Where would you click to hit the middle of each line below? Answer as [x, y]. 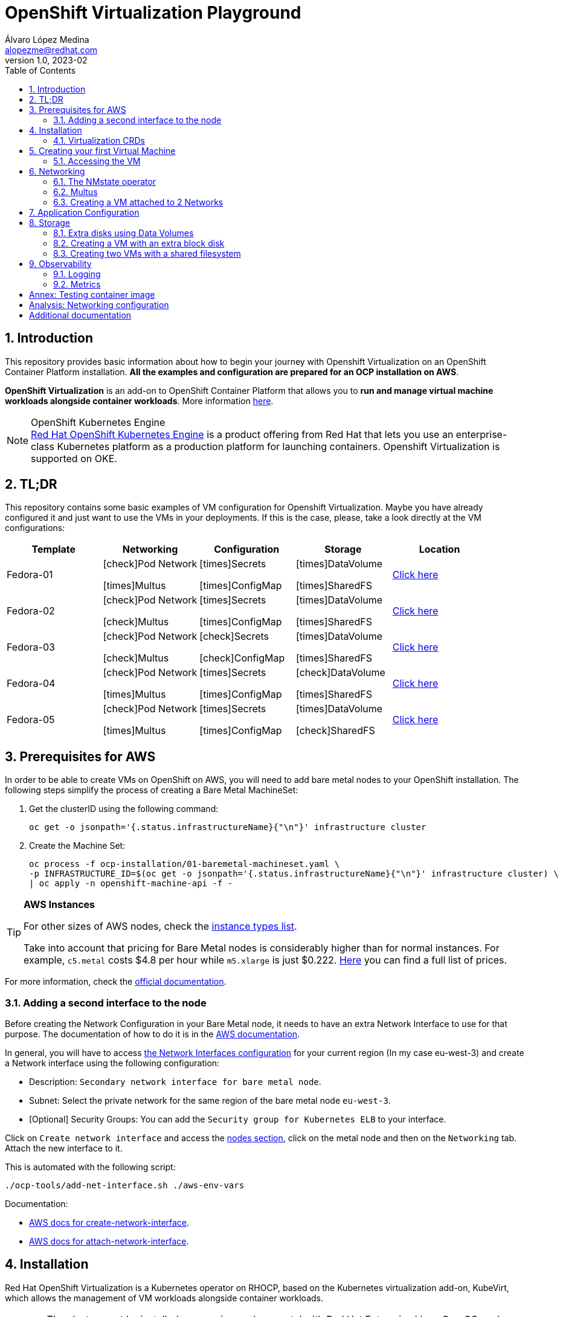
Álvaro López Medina [47, 39]
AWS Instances [60, 905]
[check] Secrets [234, 636]
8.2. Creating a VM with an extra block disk [139, 243]
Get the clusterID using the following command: [124, 809]
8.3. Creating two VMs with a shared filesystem [147, 253]
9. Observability [60, 263]
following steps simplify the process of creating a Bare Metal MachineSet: [152, 790]
